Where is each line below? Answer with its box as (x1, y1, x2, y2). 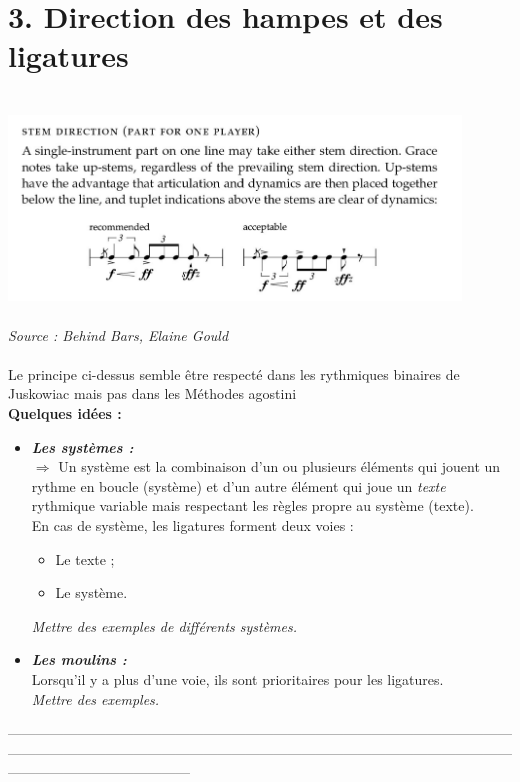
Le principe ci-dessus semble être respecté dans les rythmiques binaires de (8, 363, 460, 384)
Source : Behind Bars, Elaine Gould (8, 324, 229, 345)
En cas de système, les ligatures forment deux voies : (31, 515, 354, 536)
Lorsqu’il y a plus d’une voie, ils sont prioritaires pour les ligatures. (31, 668, 444, 689)
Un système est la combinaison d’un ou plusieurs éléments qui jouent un (58, 456, 501, 477)
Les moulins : (31, 649, 127, 670)
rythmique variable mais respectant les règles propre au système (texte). (31, 495, 474, 516)
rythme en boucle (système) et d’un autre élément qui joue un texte (31, 475, 446, 496)
